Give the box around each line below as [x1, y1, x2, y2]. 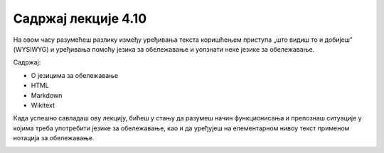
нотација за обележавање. [13, 134, 95, 142]
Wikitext [31, 101, 55, 109]
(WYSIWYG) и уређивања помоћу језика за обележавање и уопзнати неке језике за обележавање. [13, 45, 315, 53]
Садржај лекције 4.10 [13, 11, 147, 26]
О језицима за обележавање [31, 71, 119, 79]
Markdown [31, 91, 63, 99]
